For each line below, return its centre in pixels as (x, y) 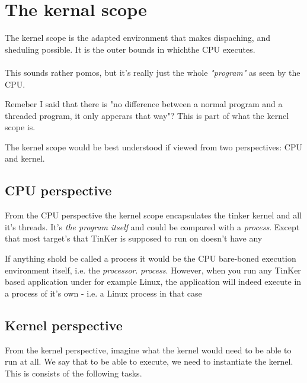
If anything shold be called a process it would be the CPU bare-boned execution (151, 258)
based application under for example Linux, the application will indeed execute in (153, 281)
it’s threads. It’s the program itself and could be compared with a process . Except (152, 226)
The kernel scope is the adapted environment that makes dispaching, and (137, 38)
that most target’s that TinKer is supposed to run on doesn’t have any (134, 238)
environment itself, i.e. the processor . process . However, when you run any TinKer (153, 270)
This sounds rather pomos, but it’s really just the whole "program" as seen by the (153, 72)
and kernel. (25, 158)
